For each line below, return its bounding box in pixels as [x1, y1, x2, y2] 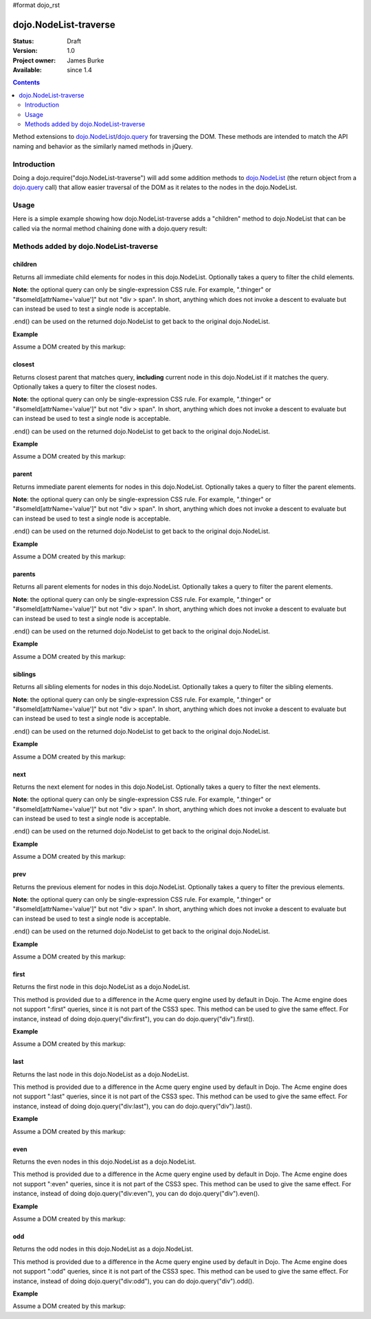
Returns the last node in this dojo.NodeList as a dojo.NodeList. [12, 1070, 189, 1078]
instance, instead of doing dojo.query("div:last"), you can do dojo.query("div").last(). [12, 1102, 252, 1110]
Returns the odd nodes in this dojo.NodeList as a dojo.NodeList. [12, 1245, 194, 1253]
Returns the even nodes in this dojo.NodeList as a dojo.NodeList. [12, 1157, 196, 1166]
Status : [12, 36, 34, 45]
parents [12, 570, 36, 578]
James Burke [67, 56, 104, 65]
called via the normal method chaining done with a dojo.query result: [12, 224, 207, 232]
